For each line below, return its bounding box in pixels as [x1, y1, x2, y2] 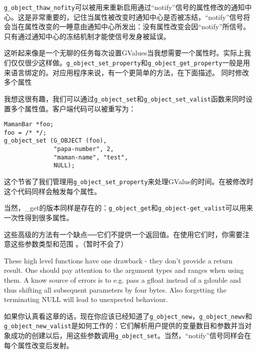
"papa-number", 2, [53, 146, 114, 153]
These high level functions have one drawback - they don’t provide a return [4, 255, 233, 265]
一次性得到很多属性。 [4, 212, 73, 222]
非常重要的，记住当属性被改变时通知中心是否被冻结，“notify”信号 [31, 11, 244, 22]
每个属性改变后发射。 [4, 340, 73, 350]
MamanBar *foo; [4, 121, 54, 128]
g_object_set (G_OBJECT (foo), [4, 137, 107, 145]
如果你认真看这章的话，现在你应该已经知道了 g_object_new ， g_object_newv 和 [4, 310, 252, 321]
